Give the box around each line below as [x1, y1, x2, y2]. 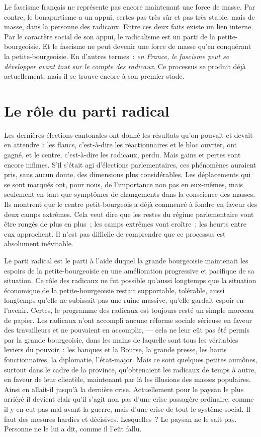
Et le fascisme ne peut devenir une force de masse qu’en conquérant [42, 41, 251, 51]
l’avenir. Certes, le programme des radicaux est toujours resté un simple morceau [4, 304, 254, 315]
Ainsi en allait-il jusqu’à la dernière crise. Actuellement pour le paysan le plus [4, 384, 244, 394]
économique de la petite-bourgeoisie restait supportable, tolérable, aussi [4, 285, 225, 295]
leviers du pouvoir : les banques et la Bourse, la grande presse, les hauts [4, 344, 227, 355]
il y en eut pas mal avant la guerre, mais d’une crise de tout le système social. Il [4, 403, 251, 414]
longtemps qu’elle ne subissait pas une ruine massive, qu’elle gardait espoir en [4, 295, 244, 305]
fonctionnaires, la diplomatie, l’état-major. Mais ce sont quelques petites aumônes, [4, 354, 257, 364]
